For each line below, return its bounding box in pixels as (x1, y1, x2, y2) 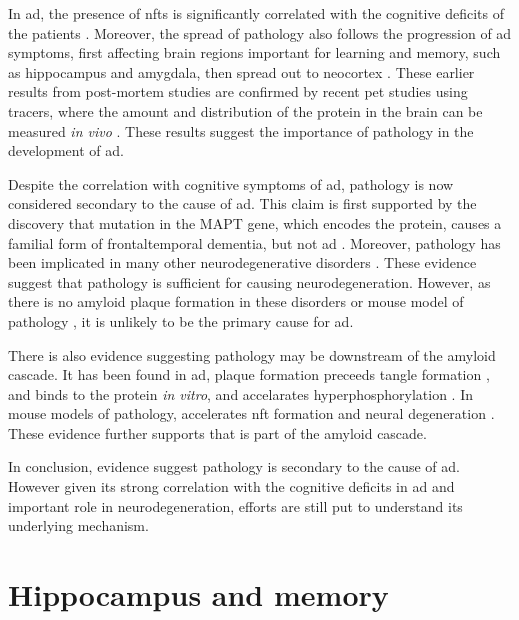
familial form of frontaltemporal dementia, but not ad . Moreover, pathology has (8, 232, 501, 253)
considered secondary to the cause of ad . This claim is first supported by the (8, 193, 477, 214)
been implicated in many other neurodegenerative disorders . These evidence (8, 252, 477, 273)
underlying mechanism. (8, 515, 149, 536)
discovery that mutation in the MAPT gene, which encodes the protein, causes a (8, 212, 502, 233)
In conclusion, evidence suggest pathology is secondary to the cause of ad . (8, 456, 461, 477)
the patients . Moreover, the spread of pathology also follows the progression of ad (8, 22, 512, 43)
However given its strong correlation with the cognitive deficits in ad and (8, 476, 455, 497)
